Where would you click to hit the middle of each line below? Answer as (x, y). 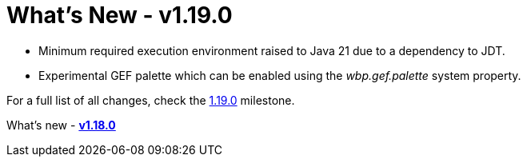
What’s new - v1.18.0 (61, 125)
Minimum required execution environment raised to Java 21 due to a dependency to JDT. (272, 50)
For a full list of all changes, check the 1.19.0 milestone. (151, 100)
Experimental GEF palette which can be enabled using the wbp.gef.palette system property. (280, 75)
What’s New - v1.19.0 (120, 15)
